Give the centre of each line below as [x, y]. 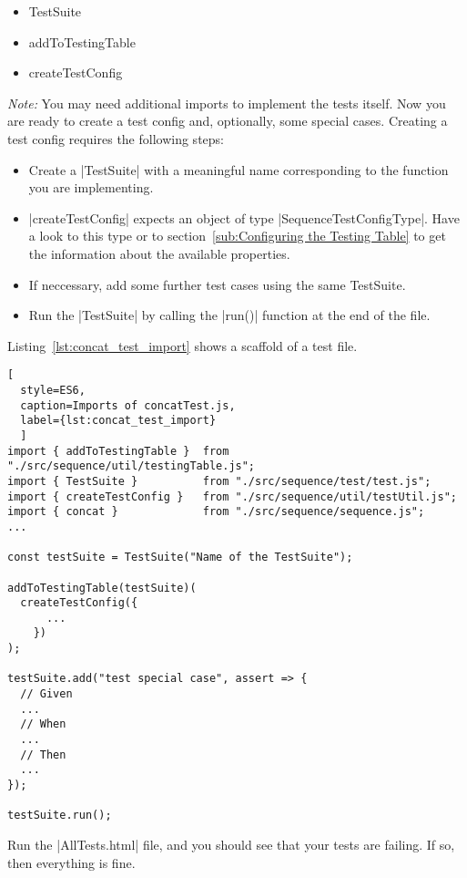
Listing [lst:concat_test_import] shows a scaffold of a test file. [183, 345]
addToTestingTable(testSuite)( [102, 588]
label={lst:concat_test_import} [118, 421]
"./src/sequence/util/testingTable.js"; [132, 466]
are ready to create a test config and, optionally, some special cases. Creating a [228, 121]
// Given [46, 694]
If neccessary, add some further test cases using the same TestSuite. [217, 284]
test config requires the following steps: [116, 138]
